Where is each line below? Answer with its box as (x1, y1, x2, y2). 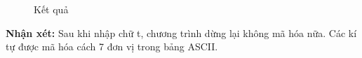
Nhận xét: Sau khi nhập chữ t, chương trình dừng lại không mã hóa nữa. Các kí (6, 25, 357, 40)
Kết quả (34, 2, 69, 16)
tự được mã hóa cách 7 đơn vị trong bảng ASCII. (6, 39, 218, 54)
